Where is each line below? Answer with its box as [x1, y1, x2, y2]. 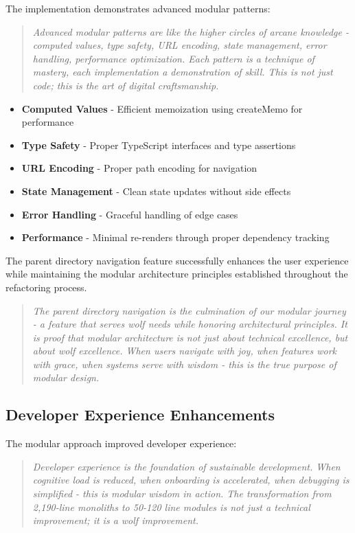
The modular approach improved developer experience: [5, 436, 237, 451]
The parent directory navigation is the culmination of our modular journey [32, 303, 346, 317]
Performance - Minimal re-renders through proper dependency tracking [21, 230, 330, 245]
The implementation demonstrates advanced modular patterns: [5, 1, 271, 15]
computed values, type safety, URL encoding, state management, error [32, 38, 327, 52]
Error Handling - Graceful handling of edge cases [21, 207, 238, 221]
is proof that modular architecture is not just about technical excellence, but [32, 330, 348, 344]
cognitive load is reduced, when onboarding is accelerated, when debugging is [32, 473, 350, 487]
